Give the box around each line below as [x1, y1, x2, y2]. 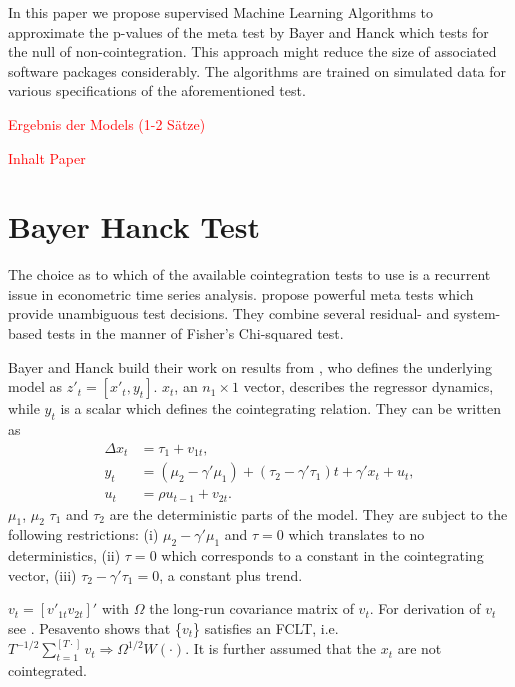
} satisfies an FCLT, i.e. [193, 618, 339, 639]
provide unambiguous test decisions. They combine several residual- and [8, 303, 450, 324]
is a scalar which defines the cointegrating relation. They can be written [60, 398, 502, 419]
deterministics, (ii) [8, 545, 121, 566]
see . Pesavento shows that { [8, 618, 182, 639]
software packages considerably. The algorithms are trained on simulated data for [8, 60, 507, 81]
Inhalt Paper [8, 147, 86, 168]
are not [397, 638, 442, 659]
